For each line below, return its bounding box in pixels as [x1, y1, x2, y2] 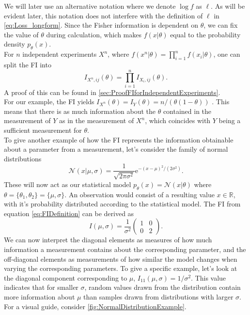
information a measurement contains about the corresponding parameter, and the [4, 244, 246, 254]
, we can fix [203, 20, 238, 30]
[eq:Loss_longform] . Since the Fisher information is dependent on [4, 20, 199, 30]
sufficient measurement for [4, 125, 82, 135]
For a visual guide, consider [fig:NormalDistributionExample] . [4, 301, 187, 311]
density [4, 39, 25, 49]
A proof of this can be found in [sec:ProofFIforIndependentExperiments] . [4, 87, 220, 97]
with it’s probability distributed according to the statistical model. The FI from [4, 199, 241, 209]
